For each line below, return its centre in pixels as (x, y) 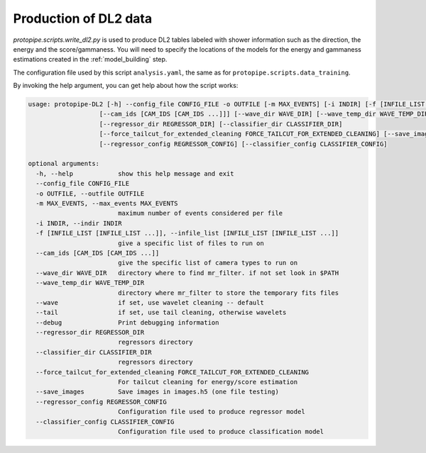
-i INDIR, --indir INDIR (79, 223)
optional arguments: (64, 164)
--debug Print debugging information (127, 322)
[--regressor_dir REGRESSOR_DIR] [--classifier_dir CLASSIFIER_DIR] (221, 124)
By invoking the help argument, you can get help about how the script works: (126, 86)
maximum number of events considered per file (200, 213)
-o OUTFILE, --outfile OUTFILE (90, 194)
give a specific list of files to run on (191, 243)
